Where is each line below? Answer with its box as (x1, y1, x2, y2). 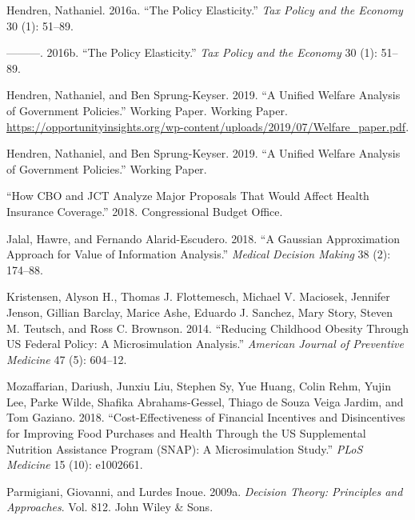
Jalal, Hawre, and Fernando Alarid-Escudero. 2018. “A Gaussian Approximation (6, 230, 400, 246)
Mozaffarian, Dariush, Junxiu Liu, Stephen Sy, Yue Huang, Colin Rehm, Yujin (6, 378, 391, 394)
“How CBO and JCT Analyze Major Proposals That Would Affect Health (6, 187, 369, 204)
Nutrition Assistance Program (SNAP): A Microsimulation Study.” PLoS (6, 440, 363, 457)
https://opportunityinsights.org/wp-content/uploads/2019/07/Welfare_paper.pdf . (6, 118, 409, 134)
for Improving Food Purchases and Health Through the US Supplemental (6, 425, 366, 442)
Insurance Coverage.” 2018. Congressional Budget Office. (6, 202, 283, 219)
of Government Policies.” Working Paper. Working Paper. (6, 102, 288, 118)
